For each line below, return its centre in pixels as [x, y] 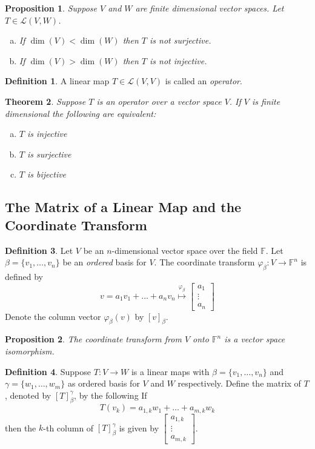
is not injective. [178, 60]
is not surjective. [181, 40]
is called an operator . [204, 81]
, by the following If [111, 395]
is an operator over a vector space [159, 101]
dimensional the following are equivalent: [81, 113]
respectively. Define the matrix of [239, 383]
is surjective [49, 154]
